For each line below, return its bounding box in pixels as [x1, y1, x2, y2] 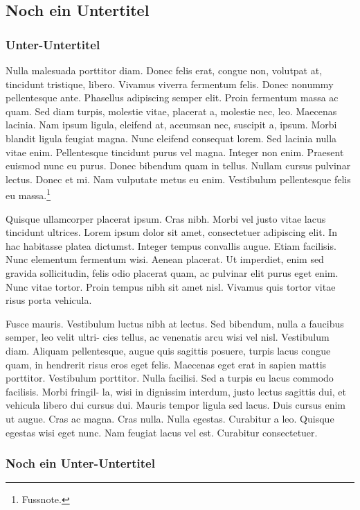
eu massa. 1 [6, 186, 51, 202]
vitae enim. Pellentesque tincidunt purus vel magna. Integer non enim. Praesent [6, 144, 344, 159]
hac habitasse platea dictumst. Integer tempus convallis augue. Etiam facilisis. [6, 238, 336, 253]
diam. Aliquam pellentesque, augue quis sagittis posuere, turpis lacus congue [6, 343, 331, 357]
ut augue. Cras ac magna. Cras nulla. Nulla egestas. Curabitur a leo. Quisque [6, 411, 334, 425]
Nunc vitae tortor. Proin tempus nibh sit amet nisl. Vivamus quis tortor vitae [6, 279, 336, 294]
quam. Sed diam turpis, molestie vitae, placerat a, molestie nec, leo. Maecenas [6, 103, 337, 118]
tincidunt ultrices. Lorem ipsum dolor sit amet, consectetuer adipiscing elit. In [6, 225, 338, 239]
